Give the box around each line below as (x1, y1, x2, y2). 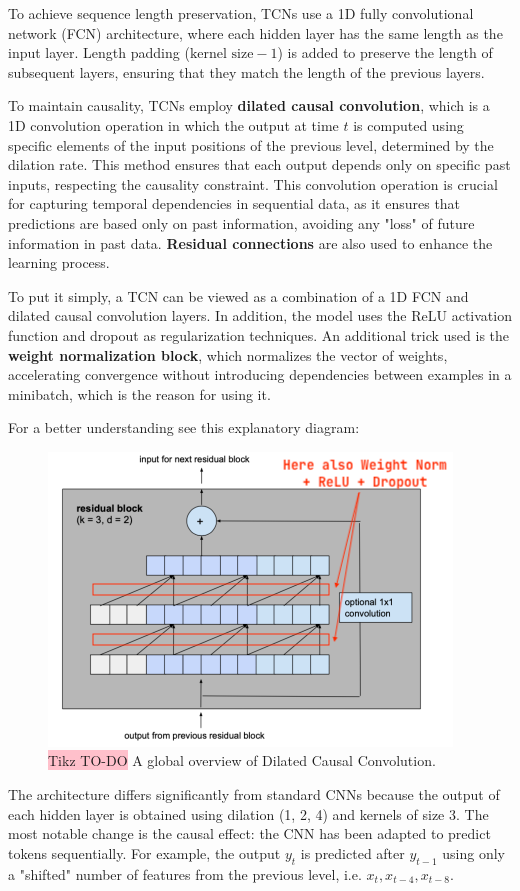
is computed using (353, 114, 464, 135)
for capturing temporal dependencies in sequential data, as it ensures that (8, 193, 461, 214)
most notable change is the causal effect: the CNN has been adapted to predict (8, 823, 491, 844)
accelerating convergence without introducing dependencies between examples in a (8, 364, 512, 385)
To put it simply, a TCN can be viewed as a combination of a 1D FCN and (8, 285, 469, 306)
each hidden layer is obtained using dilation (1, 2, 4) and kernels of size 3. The (8, 803, 489, 824)
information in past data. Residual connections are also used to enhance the (8, 232, 493, 253)
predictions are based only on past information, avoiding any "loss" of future (8, 212, 475, 233)
